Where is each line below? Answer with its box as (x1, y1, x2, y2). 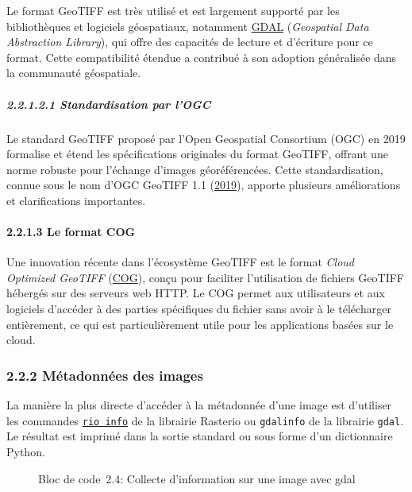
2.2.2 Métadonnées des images (6, 365, 203, 385)
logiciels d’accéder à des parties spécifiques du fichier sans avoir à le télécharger (6, 300, 391, 317)
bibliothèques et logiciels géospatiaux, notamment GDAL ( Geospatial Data (6, 17, 369, 34)
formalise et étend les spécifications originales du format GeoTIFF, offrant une (6, 145, 388, 162)
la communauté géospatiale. (6, 64, 141, 81)
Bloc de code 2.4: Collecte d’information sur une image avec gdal (38, 470, 356, 486)
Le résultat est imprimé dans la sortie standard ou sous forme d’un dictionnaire (6, 428, 393, 444)
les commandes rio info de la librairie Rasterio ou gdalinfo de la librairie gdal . (6, 412, 404, 428)
